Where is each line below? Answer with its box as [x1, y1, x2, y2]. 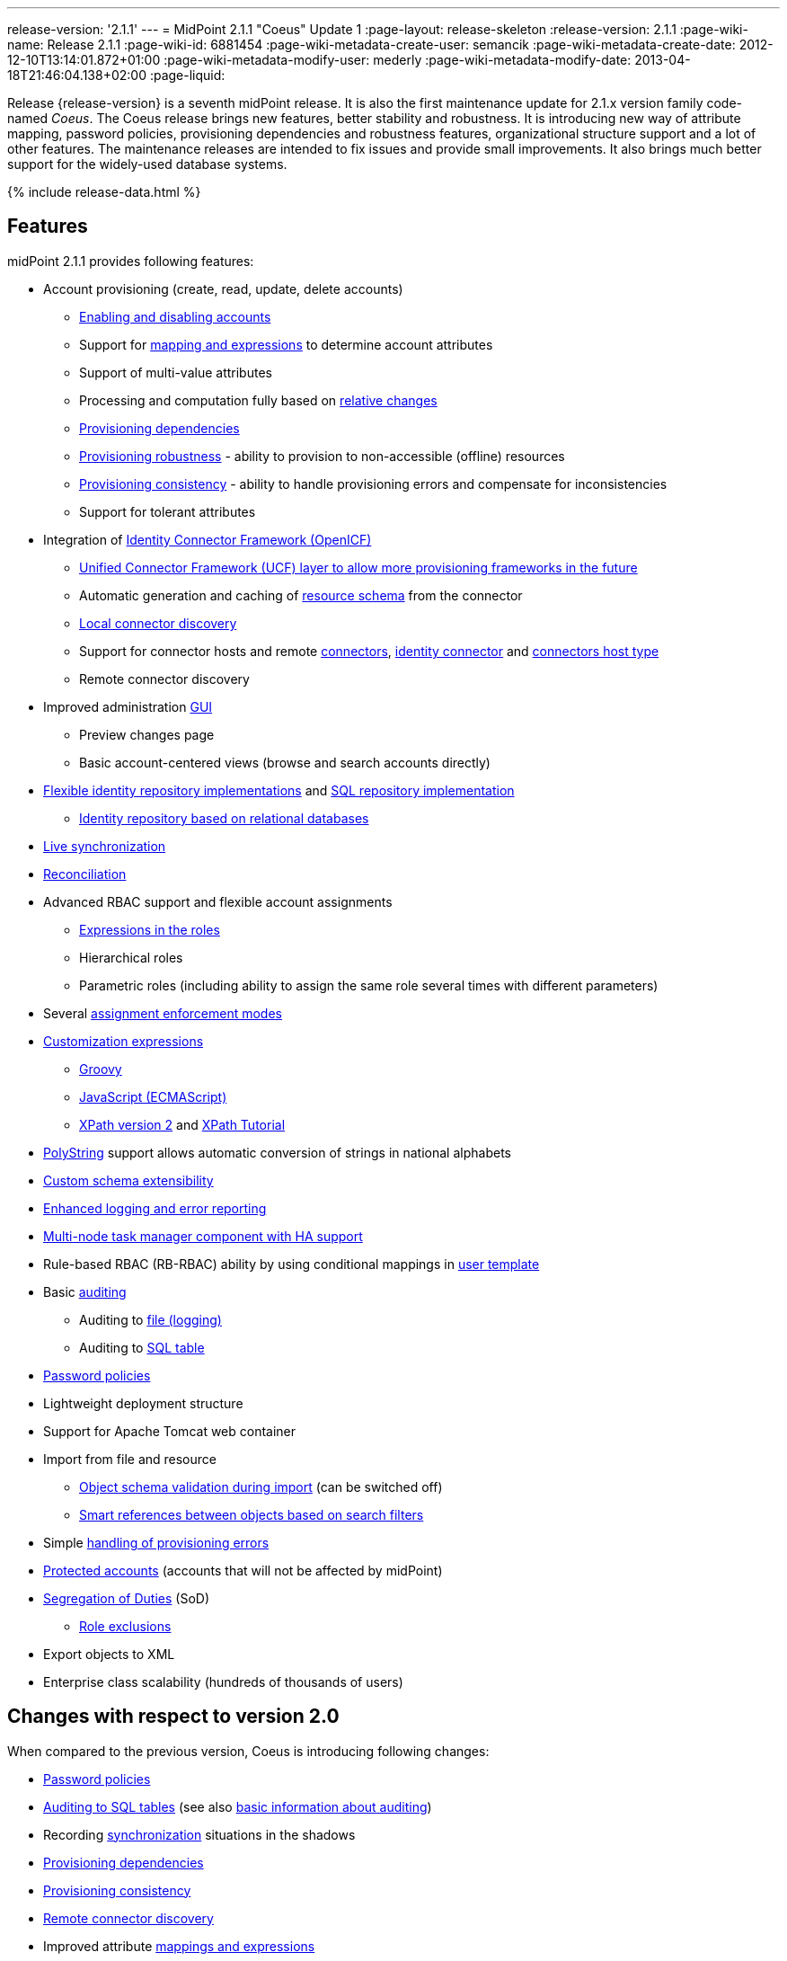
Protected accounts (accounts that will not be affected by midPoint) [43, 1562, 443, 1578]
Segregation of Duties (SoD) [43, 1590, 210, 1606]
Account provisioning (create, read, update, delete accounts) [43, 280, 403, 297]
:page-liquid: [149, 67, 225, 83]
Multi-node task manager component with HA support [43, 1228, 363, 1244]
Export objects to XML [43, 1646, 175, 1662]
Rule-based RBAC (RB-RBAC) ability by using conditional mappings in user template [43, 1256, 540, 1272]
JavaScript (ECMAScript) [79, 1088, 227, 1105]
